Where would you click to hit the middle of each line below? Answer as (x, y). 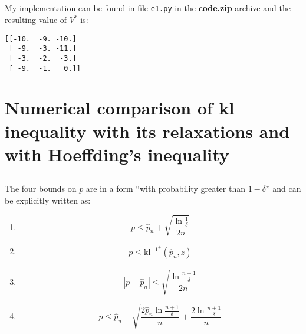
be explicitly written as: (48, 200)
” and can (283, 189)
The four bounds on (41, 189)
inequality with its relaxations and (147, 131)
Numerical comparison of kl (120, 108)
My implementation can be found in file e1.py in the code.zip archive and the (148, 8)
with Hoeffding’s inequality (117, 154)
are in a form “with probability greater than (165, 189)
